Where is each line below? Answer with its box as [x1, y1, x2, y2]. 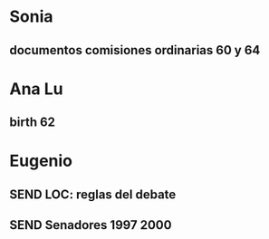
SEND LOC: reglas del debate [9, 186, 177, 202]
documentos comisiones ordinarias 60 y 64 [9, 43, 261, 58]
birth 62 [9, 115, 56, 130]
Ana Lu [9, 79, 63, 99]
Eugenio [9, 151, 73, 171]
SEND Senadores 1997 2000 [9, 217, 172, 233]
